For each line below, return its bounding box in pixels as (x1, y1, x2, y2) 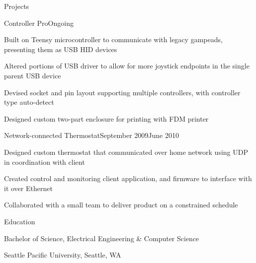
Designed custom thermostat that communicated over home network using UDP (4, 146, 248, 157)
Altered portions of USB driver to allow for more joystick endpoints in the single (4, 61, 250, 71)
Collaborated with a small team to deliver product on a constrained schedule (4, 199, 238, 210)
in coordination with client (4, 156, 85, 167)
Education (4, 216, 35, 226)
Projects (4, 1, 29, 11)
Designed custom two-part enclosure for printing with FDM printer (4, 113, 209, 124)
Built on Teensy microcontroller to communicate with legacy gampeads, (4, 34, 223, 45)
